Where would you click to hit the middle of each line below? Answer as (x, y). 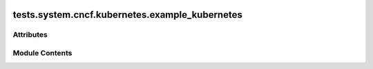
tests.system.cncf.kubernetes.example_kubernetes (128, 15)
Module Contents (42, 53)
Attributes (30, 35)
